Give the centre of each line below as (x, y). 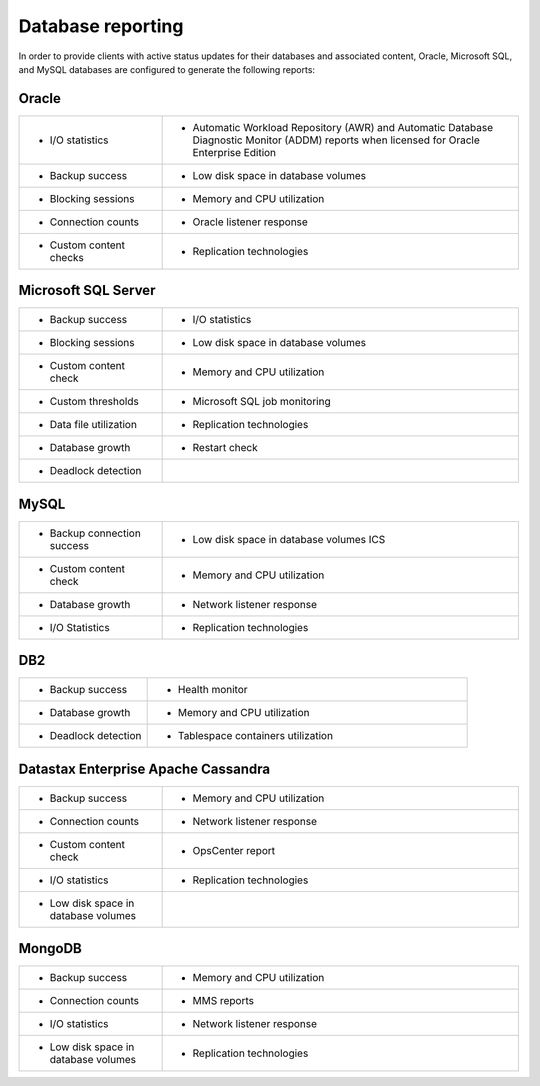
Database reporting (101, 26)
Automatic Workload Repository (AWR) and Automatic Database (343, 127)
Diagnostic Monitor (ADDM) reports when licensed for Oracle (336, 140)
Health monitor (213, 690)
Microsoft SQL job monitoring (261, 402)
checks (67, 257)
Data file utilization (93, 425)
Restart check (225, 448)
